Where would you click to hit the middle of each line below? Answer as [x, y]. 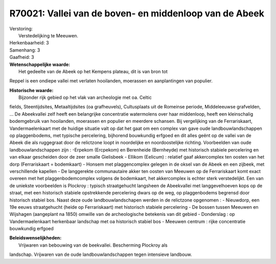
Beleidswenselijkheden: [36, 238]
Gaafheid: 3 [22, 57]
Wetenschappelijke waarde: [40, 64]
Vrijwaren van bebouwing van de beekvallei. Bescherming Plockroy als [93, 245]
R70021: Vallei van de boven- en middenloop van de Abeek [137, 13]
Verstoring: [21, 29]
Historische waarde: [31, 90]
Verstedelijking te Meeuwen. [49, 35]
